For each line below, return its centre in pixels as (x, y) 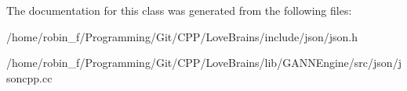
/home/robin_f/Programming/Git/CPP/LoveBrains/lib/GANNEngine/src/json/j (204, 63)
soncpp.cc (29, 77)
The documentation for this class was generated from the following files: (179, 10)
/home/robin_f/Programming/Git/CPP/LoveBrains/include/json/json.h (182, 36)
